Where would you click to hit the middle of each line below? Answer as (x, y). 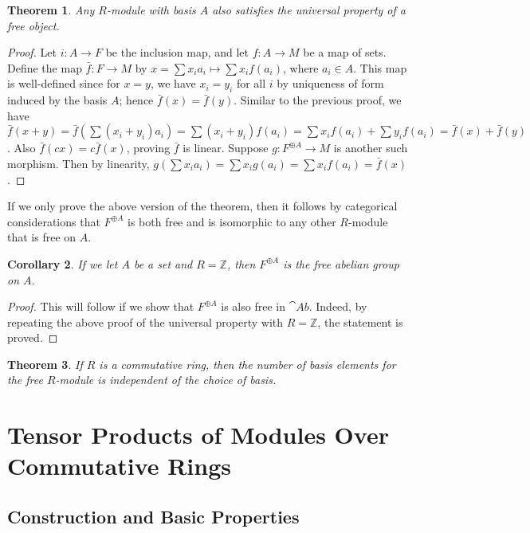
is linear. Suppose (226, 148)
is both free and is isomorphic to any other (232, 221)
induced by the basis (57, 100)
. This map (380, 67)
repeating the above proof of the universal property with (145, 321)
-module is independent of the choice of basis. (166, 380)
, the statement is (360, 321)
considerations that (54, 221)
